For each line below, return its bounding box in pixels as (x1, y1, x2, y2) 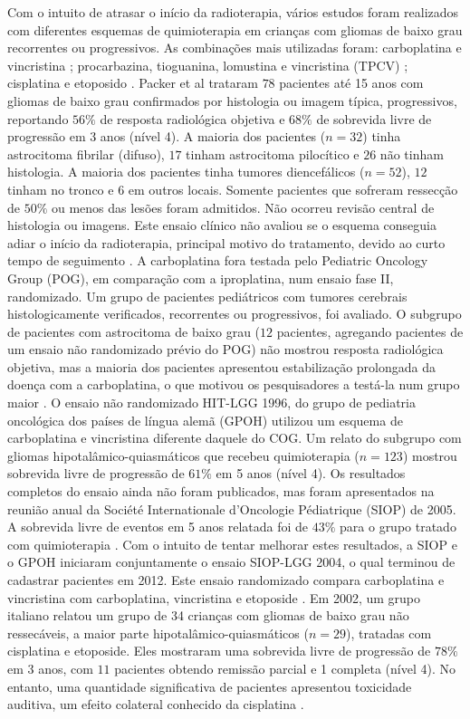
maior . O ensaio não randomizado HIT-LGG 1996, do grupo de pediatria (7, 393, 416, 412)
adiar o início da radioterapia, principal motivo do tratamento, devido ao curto (7, 233, 446, 252)
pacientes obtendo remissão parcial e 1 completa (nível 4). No (114, 658, 456, 677)
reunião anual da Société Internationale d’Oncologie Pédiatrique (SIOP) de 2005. (7, 499, 456, 518)
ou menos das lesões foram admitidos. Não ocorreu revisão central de (52, 197, 435, 216)
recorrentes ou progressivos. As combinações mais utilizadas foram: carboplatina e (7, 38, 462, 57)
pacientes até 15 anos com (279, 73, 424, 92)
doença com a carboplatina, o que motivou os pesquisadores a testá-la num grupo (7, 375, 460, 394)
